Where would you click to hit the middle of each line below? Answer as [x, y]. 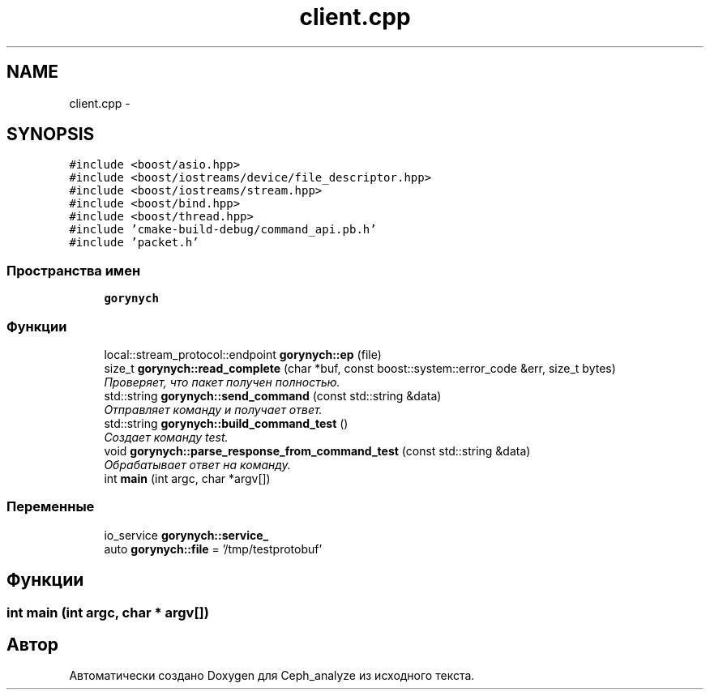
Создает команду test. [166, 437]
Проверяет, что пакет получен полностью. [222, 382]
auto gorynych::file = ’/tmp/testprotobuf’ [213, 549]
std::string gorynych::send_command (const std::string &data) [273, 395]
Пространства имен [74, 270]
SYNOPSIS [51, 135]
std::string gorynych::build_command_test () [226, 423]
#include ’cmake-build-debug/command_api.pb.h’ [223, 230]
